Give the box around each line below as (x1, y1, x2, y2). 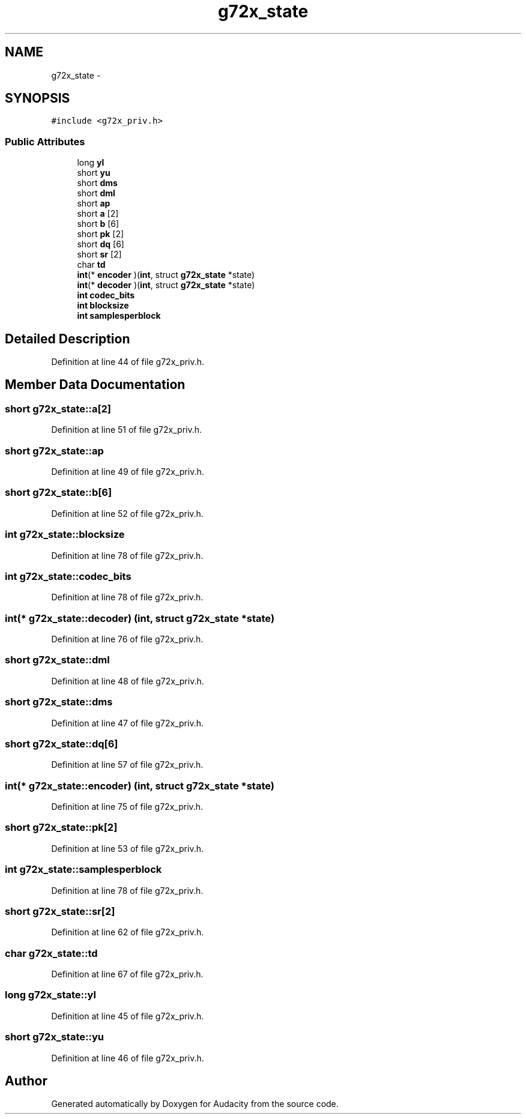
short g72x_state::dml (5, 654, 110, 666)
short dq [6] (77, 239, 124, 250)
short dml (77, 188, 115, 199)
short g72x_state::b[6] (5, 486, 112, 499)
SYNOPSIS (5, 91, 70, 106)
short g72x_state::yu (5, 1031, 104, 1043)
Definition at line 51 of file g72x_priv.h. (51, 424, 202, 435)
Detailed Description (5, 331, 130, 346)
